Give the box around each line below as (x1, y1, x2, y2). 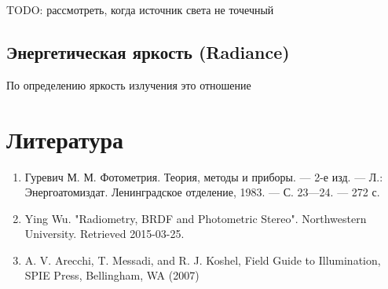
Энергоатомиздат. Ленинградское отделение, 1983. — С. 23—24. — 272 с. (24, 184, 380, 200)
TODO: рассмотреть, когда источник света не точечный (6, 2, 274, 17)
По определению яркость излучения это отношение (6, 76, 251, 93)
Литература (6, 123, 123, 155)
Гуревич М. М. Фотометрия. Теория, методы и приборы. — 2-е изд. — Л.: (24, 168, 383, 185)
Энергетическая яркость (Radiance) (6, 39, 290, 64)
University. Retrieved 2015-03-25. (24, 225, 185, 242)
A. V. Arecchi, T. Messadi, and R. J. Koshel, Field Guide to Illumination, (24, 251, 381, 268)
